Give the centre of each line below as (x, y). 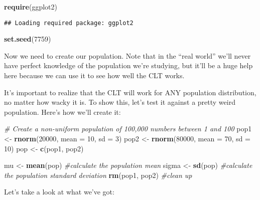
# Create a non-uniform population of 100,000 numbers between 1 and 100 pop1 (128, 129)
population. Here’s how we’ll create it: (62, 112)
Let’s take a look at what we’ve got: (59, 192)
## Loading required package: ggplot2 (69, 23)
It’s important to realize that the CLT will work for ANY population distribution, (130, 92)
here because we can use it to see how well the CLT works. (94, 75)
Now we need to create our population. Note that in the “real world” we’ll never (127, 55)
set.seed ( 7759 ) (28, 39)
